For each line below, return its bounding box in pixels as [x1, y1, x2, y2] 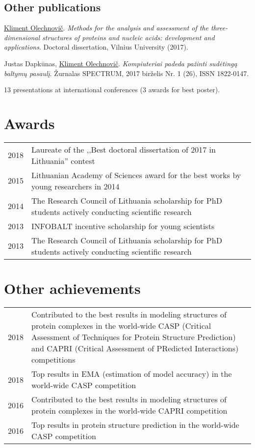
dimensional [4, 32, 40, 42]
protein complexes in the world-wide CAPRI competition [31, 405, 228, 417]
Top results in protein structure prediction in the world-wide [31, 419, 239, 431]
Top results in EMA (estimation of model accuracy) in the [31, 368, 232, 380]
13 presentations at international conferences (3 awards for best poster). [4, 84, 220, 95]
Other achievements [4, 278, 141, 298]
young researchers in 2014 [31, 180, 120, 192]
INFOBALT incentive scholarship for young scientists [31, 220, 215, 232]
